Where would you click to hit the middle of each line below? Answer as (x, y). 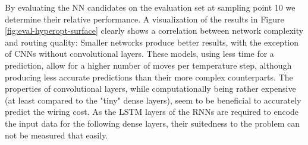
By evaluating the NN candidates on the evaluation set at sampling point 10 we (150, 7)
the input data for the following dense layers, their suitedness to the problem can (152, 123)
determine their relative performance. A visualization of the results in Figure (144, 19)
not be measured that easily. (56, 135)
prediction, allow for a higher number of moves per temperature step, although (148, 65)
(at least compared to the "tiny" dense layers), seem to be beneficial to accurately (153, 100)
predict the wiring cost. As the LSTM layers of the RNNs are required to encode (152, 112)
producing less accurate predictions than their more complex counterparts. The (149, 77)
